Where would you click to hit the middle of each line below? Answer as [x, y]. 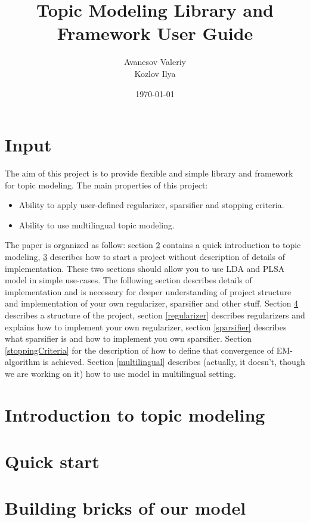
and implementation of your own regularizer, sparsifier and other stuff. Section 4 [152, 303]
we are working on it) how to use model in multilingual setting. [120, 373]
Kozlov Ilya [155, 73]
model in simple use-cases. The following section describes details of [128, 280]
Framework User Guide [155, 33]
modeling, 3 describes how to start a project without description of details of [145, 256]
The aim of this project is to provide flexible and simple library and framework [149, 173]
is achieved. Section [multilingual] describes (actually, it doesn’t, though [174, 362]
